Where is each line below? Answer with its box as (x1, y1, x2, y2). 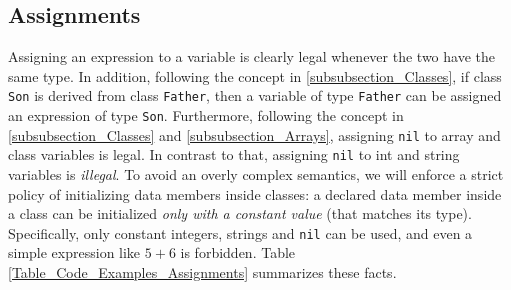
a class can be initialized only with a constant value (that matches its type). (8, 203, 472, 224)
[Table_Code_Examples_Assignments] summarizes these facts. (8, 262, 397, 283)
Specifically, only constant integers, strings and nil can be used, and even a (8, 222, 473, 243)
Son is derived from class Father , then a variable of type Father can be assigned (8, 85, 502, 106)
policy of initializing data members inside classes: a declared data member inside (8, 183, 502, 204)
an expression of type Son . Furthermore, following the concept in (8, 105, 404, 126)
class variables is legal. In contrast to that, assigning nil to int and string (8, 144, 460, 165)
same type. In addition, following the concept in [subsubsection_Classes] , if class (8, 65, 502, 86)
